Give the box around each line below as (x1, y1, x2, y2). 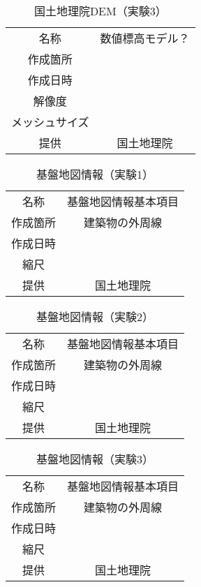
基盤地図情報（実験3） (36, 451, 154, 467)
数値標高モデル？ (100, 30, 190, 46)
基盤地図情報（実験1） (36, 166, 154, 182)
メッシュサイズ (11, 114, 89, 130)
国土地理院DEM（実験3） (33, 3, 167, 19)
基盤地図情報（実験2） (36, 309, 154, 325)
